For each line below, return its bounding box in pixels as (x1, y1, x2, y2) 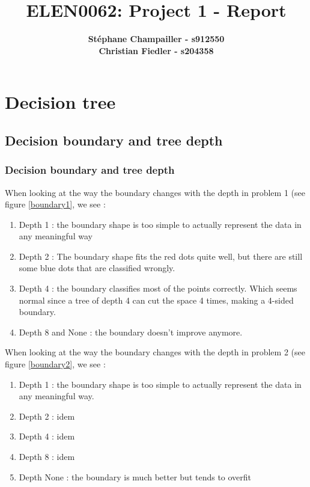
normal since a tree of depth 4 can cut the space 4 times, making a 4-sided (19, 293, 294, 306)
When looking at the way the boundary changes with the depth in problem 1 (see (5, 186, 305, 198)
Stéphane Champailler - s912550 (88, 32, 225, 45)
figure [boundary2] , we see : (5, 358, 106, 370)
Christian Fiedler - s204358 (99, 44, 214, 57)
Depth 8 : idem (19, 450, 75, 462)
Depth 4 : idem (19, 430, 75, 443)
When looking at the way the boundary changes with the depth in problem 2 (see (5, 346, 305, 358)
